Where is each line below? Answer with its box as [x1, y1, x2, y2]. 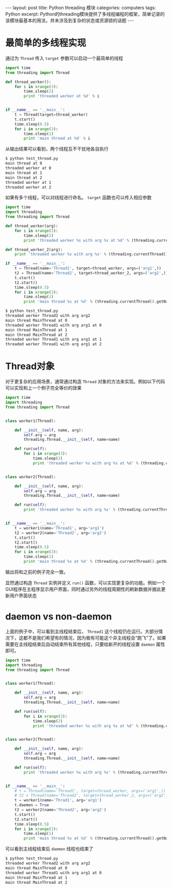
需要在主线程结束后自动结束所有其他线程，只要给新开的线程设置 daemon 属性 [5, 641, 165, 647]
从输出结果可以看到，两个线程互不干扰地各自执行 [5, 146, 109, 152]
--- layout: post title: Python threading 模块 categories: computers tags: [5, 5, 156, 11]
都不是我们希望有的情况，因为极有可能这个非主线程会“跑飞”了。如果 [23, 634, 166, 641]
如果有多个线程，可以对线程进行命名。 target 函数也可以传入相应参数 [5, 195, 152, 201]
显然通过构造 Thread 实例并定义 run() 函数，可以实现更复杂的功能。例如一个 [5, 580, 166, 586]
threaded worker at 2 [5, 184, 52, 190]
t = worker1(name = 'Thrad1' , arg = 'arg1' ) [14, 798, 102, 803]
